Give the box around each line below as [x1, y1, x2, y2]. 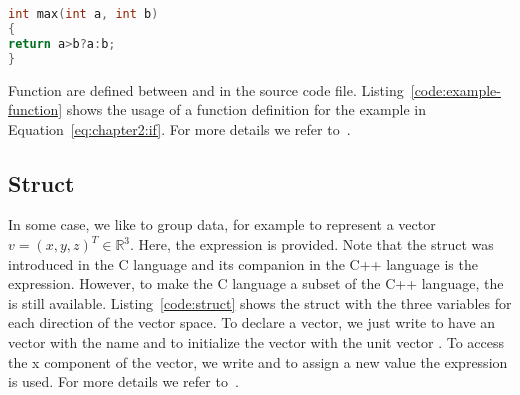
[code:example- [410, 79, 501, 100]
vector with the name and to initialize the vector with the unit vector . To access [8, 332, 505, 353]
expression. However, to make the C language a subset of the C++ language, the [8, 273, 504, 294]
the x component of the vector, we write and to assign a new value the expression [8, 351, 508, 372]
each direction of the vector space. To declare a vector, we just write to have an [8, 312, 496, 333]
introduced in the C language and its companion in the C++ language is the [8, 253, 478, 274]
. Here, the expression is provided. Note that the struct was [130, 234, 494, 255]
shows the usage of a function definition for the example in [66, 99, 426, 120]
